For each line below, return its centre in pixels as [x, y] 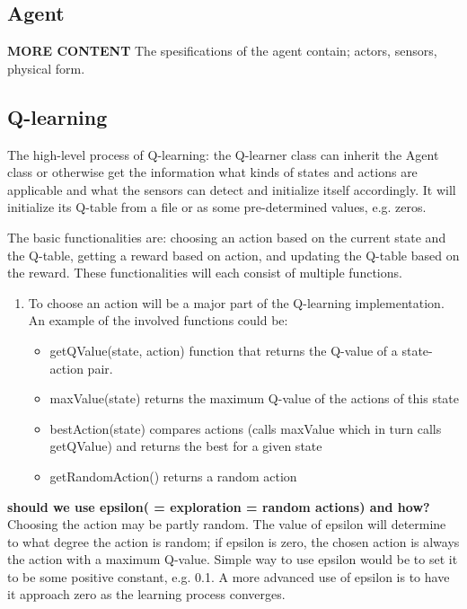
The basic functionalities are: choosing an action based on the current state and [227, 237]
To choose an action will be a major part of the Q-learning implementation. [236, 302]
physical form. [46, 68]
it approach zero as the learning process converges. [146, 594]
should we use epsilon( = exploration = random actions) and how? [219, 506]
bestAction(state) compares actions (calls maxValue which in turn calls [246, 428]
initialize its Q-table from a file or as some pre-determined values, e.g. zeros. [217, 207]
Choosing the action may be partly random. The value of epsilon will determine [227, 524]
